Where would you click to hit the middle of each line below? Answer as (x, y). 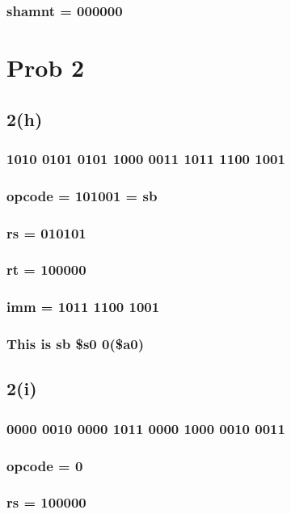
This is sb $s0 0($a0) (76, 344)
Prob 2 (46, 67)
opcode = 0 (45, 465)
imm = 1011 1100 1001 (83, 307)
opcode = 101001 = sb (82, 195)
